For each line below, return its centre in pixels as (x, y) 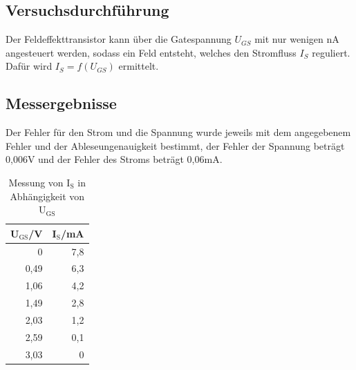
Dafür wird (29, 66)
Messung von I (39, 182)
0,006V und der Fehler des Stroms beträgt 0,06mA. (114, 159)
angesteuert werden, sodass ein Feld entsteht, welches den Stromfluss (151, 52)
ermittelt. (139, 66)
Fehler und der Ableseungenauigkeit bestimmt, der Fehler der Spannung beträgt (175, 145)
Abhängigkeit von (47, 196)
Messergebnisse (61, 103)
